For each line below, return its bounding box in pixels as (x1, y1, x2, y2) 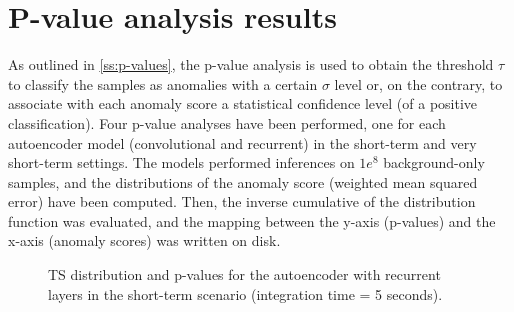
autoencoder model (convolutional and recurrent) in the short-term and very (8, 132, 477, 153)
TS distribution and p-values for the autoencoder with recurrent (48, 264, 441, 285)
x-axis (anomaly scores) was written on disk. (8, 230, 281, 251)
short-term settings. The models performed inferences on (8, 152, 355, 173)
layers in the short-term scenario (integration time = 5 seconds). (48, 283, 443, 304)
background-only (383, 152, 485, 173)
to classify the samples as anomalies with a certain (8, 73, 318, 94)
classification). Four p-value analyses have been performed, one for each (8, 112, 446, 133)
